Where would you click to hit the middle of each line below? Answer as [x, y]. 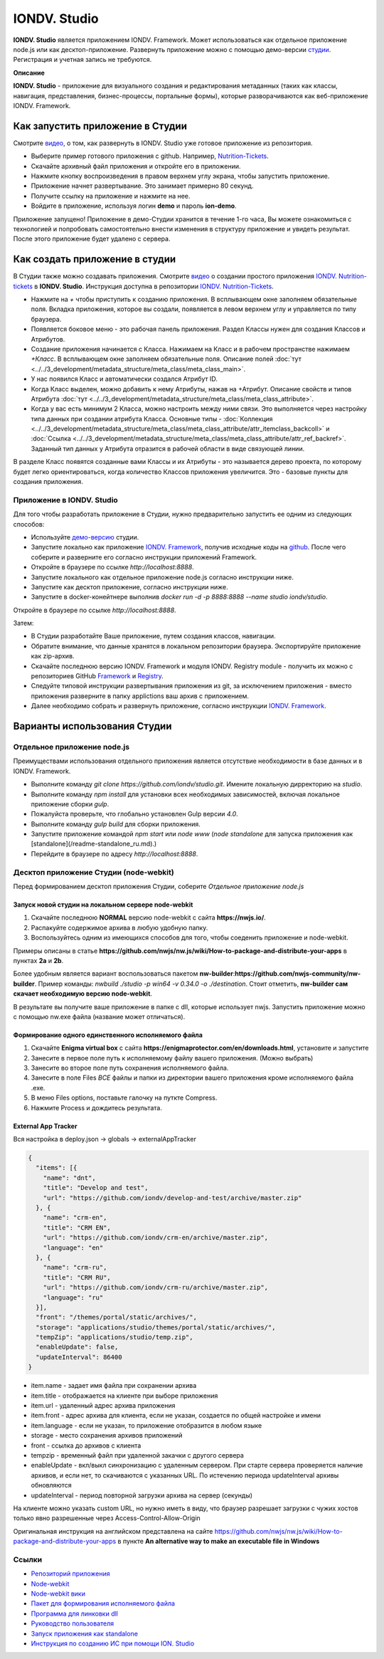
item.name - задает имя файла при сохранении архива [114, 1386]
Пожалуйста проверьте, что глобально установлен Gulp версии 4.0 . [134, 814]
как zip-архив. [53, 656]
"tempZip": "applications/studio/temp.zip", [114, 1337]
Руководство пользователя [72, 1623]
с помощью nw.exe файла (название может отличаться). [99, 1016]
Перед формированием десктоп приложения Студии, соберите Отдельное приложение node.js [159, 887]
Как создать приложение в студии [95, 259]
